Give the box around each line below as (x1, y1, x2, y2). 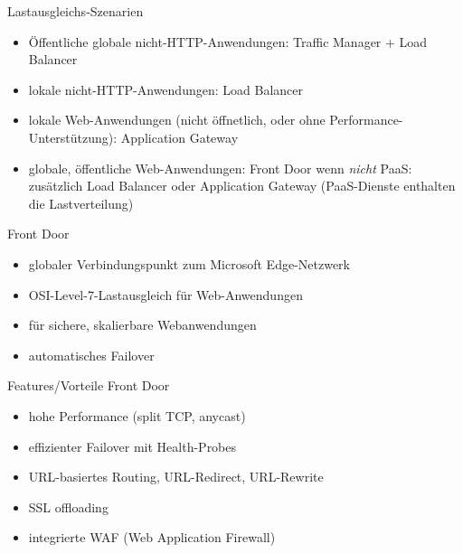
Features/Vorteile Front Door (7, 376, 170, 395)
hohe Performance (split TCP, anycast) (28, 406, 246, 425)
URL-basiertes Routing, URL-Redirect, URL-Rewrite (28, 467, 324, 486)
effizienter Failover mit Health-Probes (28, 436, 237, 455)
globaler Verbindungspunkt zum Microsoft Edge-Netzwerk (28, 254, 351, 273)
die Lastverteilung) (28, 193, 134, 212)
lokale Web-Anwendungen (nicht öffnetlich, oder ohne (28, 110, 326, 129)
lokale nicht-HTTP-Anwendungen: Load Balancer (28, 80, 303, 98)
